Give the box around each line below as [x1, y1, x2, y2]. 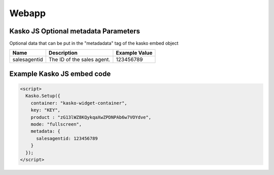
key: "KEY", [30, 107, 61, 113]
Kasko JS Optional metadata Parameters [9, 27, 141, 35]
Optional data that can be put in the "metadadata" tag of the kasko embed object [9, 40, 179, 47]
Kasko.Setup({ [25, 93, 61, 99]
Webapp [9, 8, 46, 19]
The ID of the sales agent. [48, 56, 111, 63]
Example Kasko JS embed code [9, 69, 111, 78]
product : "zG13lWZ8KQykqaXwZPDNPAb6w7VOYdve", [30, 114, 152, 120]
